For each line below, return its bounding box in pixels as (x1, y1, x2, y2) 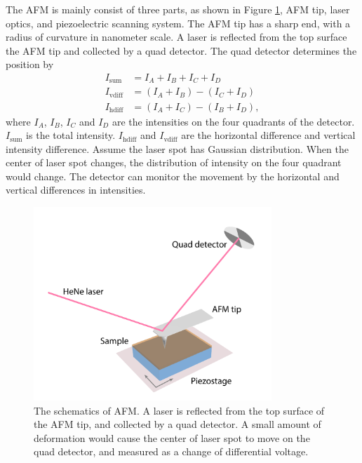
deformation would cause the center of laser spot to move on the (34, 430, 310, 445)
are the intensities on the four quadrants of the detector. (112, 114, 355, 128)
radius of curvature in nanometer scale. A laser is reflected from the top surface (6, 29, 347, 44)
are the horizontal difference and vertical (181, 128, 356, 142)
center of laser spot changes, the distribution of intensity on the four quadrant (6, 155, 342, 170)
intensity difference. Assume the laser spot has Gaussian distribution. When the (6, 141, 349, 156)
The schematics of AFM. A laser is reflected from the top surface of (34, 403, 325, 417)
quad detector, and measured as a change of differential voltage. (34, 444, 309, 459)
